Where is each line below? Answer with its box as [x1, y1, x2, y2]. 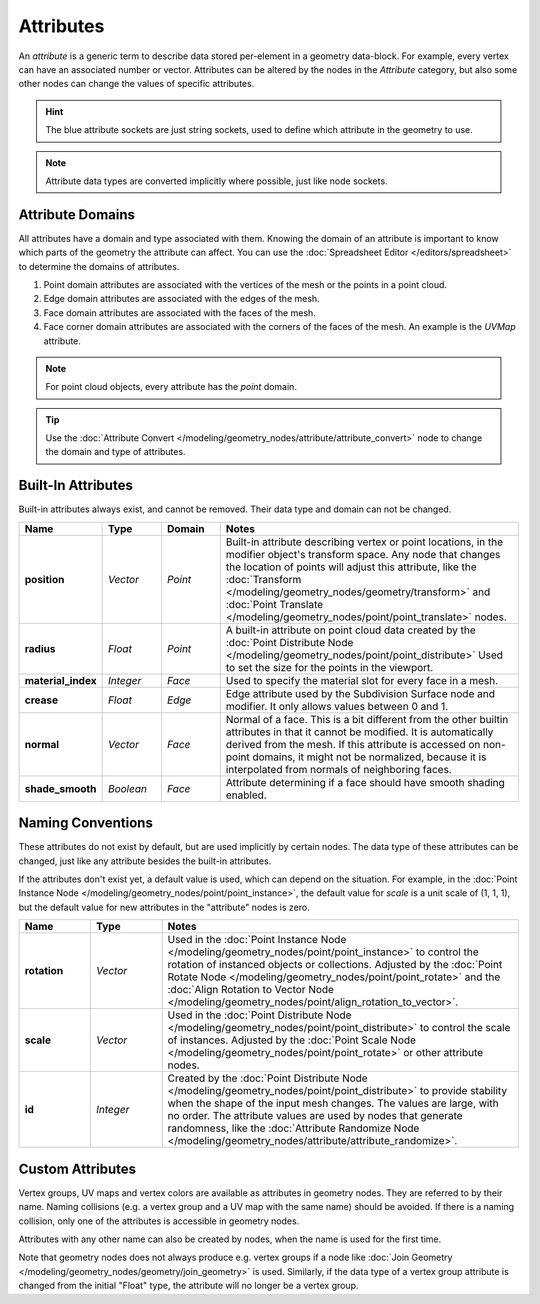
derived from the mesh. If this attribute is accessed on [225, 737, 481, 751]
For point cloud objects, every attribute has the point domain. [45, 381, 297, 393]
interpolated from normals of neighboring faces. [225, 762, 452, 776]
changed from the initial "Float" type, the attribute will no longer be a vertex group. [18, 1280, 359, 1292]
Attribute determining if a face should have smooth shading [225, 775, 505, 789]
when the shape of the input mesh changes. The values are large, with [167, 1096, 499, 1110]
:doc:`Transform [225, 572, 302, 586]
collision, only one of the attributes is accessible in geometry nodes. [18, 1215, 300, 1227]
